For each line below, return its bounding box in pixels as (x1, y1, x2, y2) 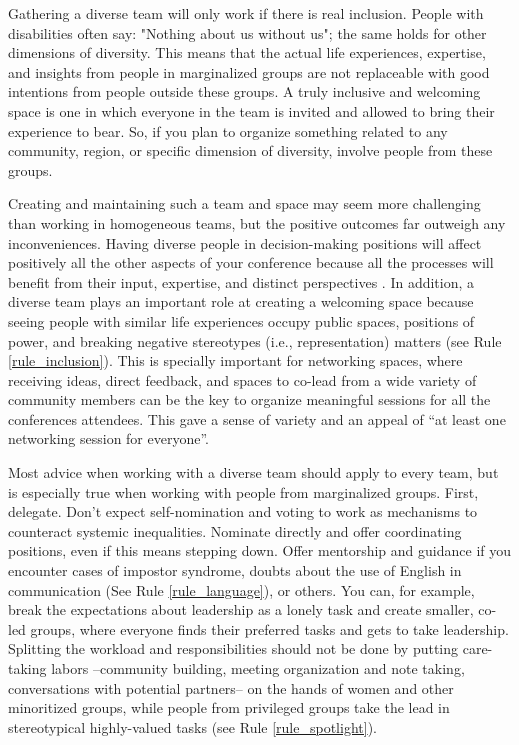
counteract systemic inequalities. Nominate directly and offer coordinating (8, 520, 462, 541)
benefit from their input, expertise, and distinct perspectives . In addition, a (8, 271, 475, 292)
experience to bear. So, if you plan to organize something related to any (8, 120, 448, 141)
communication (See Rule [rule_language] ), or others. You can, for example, (8, 579, 475, 600)
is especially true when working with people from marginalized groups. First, (8, 481, 479, 502)
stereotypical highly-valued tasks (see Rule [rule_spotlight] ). (8, 716, 377, 737)
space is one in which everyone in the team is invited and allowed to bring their (8, 100, 495, 121)
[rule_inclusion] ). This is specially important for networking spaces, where (8, 350, 463, 371)
